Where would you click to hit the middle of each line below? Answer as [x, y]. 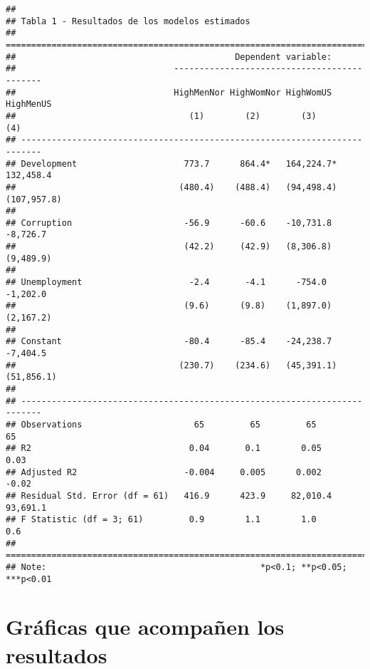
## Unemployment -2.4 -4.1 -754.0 [166, 282]
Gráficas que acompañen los [145, 627]
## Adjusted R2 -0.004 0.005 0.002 [164, 472]
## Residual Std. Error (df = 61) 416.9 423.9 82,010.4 [169, 496]
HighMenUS [29, 104]
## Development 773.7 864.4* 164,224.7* [171, 164]
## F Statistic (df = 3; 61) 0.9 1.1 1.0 [161, 520]
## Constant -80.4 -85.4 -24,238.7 [169, 342]
